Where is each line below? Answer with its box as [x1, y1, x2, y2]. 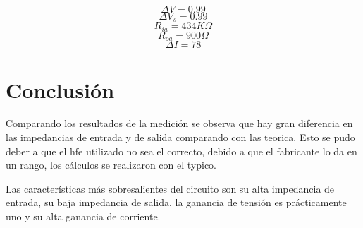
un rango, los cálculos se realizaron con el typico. [6, 157, 216, 172]
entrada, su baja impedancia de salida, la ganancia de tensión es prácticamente [6, 195, 347, 210]
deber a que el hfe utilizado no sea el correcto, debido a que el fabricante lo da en [6, 143, 357, 158]
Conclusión [6, 75, 115, 104]
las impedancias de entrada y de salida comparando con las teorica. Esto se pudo [6, 130, 355, 145]
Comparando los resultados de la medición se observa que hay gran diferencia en [6, 116, 353, 131]
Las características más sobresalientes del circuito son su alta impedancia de [6, 181, 335, 196]
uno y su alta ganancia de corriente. [6, 209, 161, 224]
